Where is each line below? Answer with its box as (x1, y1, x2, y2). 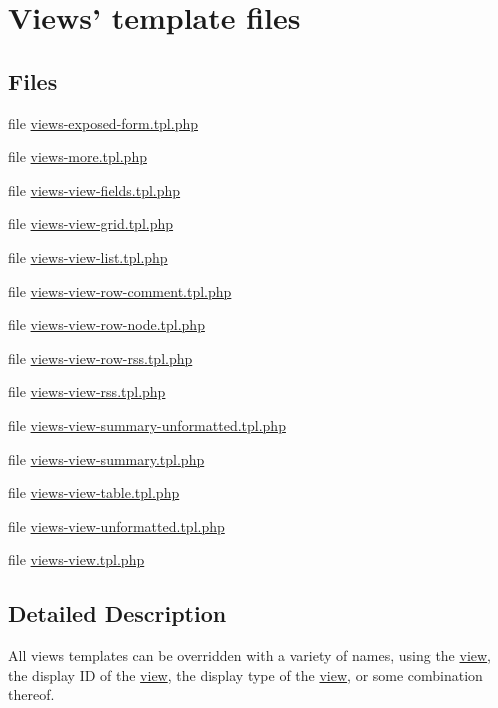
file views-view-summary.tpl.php (8, 448, 205, 469)
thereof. (8, 684, 55, 705)
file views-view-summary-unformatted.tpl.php (8, 414, 286, 435)
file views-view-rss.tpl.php (8, 381, 166, 402)
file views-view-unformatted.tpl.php (8, 515, 225, 536)
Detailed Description (8, 598, 227, 629)
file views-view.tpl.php (8, 549, 145, 570)
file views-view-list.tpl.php (8, 246, 168, 267)
